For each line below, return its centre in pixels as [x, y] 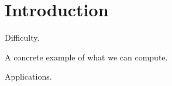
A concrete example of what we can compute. [86, 57]
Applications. [28, 76]
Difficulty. [22, 37]
